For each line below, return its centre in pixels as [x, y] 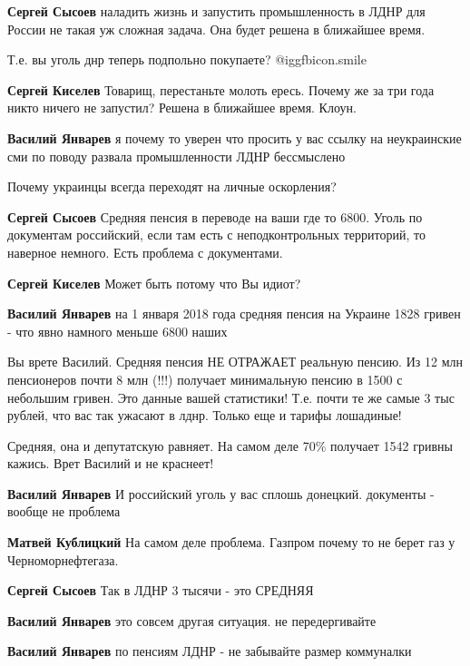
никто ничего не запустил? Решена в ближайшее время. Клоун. [182, 108]
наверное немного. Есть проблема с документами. [145, 252]
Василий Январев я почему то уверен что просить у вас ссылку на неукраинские [235, 137]
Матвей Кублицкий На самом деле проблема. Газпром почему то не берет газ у [231, 542]
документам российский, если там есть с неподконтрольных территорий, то [216, 235]
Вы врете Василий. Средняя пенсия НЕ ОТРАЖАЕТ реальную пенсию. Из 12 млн [235, 362]
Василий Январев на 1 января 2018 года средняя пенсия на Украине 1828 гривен [234, 313]
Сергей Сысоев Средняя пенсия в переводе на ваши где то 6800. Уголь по [215, 216]
